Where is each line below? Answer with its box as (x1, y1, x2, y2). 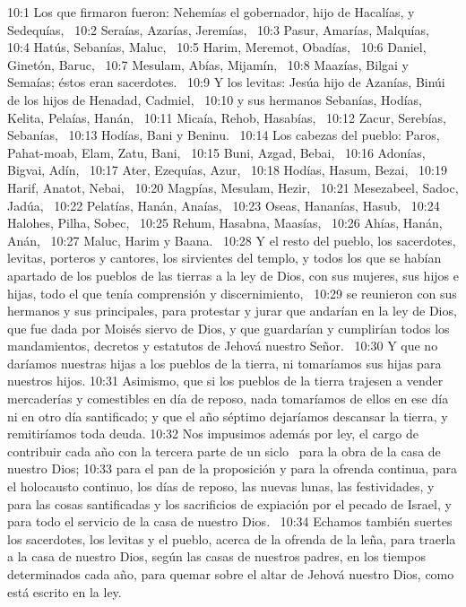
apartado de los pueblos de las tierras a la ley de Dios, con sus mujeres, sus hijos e (7, 265, 459, 284)
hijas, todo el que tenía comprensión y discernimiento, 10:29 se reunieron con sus (7, 283, 457, 302)
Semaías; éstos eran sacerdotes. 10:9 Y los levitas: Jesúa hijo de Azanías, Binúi (7, 73, 445, 91)
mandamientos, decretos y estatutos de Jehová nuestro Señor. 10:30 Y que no (7, 336, 438, 355)
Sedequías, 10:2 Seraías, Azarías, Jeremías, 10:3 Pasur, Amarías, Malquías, (7, 20, 429, 39)
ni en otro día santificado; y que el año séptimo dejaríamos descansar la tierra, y (7, 406, 448, 425)
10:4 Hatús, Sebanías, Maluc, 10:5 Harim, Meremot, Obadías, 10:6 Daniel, (7, 38, 427, 56)
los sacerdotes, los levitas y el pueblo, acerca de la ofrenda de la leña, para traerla (7, 529, 456, 548)
